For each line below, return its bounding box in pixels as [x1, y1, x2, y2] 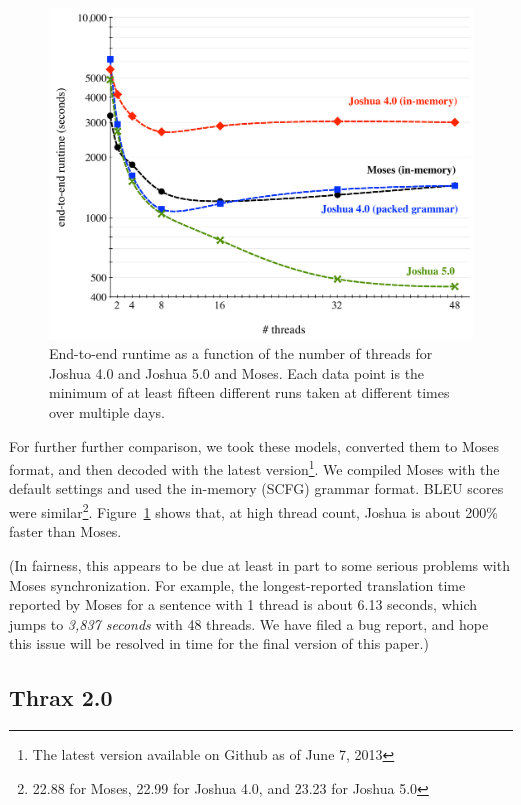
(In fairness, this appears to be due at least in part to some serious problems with [9, 554, 510, 575]
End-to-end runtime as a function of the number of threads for [49, 343, 433, 364]
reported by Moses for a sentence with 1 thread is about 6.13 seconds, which [9, 594, 478, 615]
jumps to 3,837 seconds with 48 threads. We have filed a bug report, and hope [9, 613, 489, 634]
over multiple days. [49, 402, 166, 423]
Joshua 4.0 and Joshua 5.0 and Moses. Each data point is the [49, 362, 425, 383]
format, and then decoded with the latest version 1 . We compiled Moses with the [9, 456, 500, 479]
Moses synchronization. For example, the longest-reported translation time [9, 574, 466, 595]
